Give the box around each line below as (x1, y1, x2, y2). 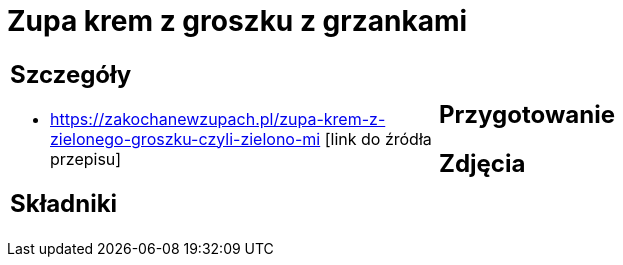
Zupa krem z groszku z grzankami (7, 4, 468, 38)
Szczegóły (10, 59, 132, 89)
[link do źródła (324, 128, 432, 149)
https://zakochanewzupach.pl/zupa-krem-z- (50, 108, 386, 129)
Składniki (10, 188, 118, 218)
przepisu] (50, 148, 122, 169)
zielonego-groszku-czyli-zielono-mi (50, 128, 321, 149)
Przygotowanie (439, 99, 615, 129)
